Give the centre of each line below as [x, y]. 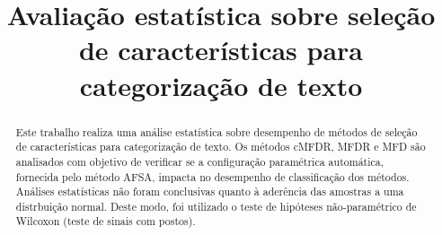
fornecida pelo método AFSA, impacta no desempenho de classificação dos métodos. [212, 176]
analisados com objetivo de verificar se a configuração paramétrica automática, [200, 161]
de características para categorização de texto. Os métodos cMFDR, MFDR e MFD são [221, 147]
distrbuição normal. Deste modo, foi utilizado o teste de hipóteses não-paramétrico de [216, 206]
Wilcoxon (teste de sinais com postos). [106, 221]
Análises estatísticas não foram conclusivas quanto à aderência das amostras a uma [210, 191]
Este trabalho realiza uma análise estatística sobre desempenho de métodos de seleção [217, 131]
